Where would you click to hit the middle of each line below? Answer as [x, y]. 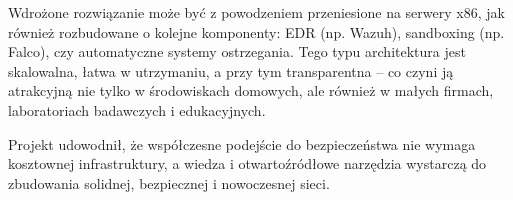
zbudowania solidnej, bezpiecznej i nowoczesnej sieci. [169, 182]
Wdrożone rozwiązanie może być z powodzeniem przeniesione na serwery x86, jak [256, 12]
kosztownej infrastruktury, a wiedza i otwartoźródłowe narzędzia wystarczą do [247, 163]
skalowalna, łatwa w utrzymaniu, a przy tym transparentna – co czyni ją [231, 70]
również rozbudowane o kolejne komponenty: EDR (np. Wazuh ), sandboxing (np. [256, 31]
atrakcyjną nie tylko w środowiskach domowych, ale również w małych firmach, [251, 90]
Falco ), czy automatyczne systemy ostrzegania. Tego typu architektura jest [237, 51]
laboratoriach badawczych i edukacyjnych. [137, 109]
